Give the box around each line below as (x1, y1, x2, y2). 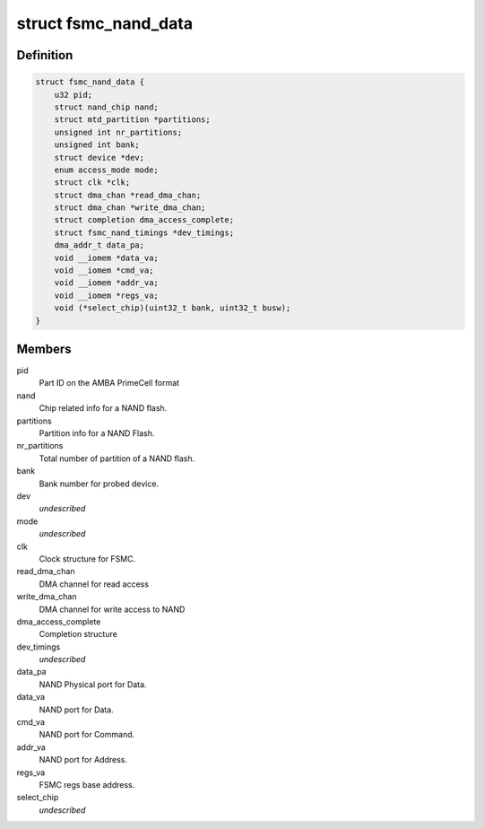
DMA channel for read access (39, 579, 150, 589)
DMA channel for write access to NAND (39, 604, 186, 615)
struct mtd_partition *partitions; (54, 115, 211, 125)
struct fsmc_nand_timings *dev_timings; (54, 227, 235, 238)
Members (16, 341, 72, 356)
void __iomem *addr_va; (54, 278, 159, 288)
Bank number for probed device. (39, 478, 160, 489)
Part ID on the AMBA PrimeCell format (39, 378, 179, 388)
